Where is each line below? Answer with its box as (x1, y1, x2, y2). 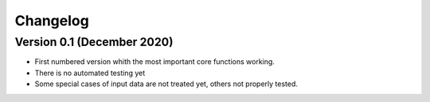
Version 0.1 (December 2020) (14, 35, 174, 49)
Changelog (14, 12, 89, 29)
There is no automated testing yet (34, 68, 146, 77)
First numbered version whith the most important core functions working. (34, 57, 275, 66)
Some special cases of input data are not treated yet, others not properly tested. (34, 79, 299, 89)
